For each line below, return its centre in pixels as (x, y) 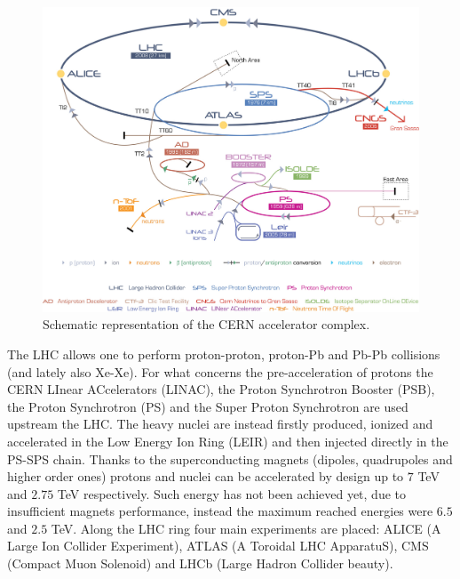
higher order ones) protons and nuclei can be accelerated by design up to (206, 476)
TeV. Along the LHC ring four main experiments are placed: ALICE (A (246, 528)
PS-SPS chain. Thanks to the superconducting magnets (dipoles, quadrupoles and (230, 458)
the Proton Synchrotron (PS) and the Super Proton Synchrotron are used (208, 406)
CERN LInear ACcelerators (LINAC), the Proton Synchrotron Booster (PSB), (221, 389)
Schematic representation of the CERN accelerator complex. (206, 324)
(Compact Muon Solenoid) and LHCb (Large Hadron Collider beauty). (200, 563)
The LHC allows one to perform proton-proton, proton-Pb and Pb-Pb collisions (224, 354)
